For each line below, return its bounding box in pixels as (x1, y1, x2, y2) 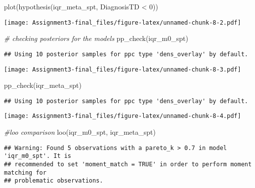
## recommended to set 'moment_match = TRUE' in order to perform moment (4, 160, 252, 168)
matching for (4, 169, 46, 176)
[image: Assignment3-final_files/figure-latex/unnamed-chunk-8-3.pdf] (4, 66, 241, 73)
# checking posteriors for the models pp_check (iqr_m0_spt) (4, 33, 188, 43)
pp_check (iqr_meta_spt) (4, 80, 82, 90)
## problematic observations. (4, 177, 103, 185)
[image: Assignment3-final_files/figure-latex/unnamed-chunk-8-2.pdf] (4, 19, 241, 26)
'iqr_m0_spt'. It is (4, 152, 72, 160)
